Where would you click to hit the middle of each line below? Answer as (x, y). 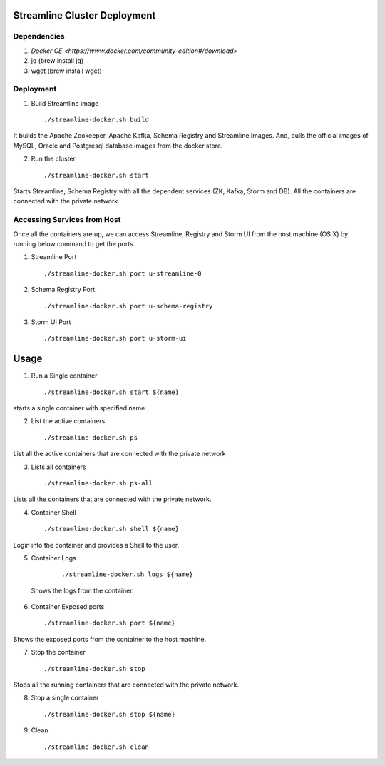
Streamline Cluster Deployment (84, 15)
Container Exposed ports (68, 607)
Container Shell (53, 512)
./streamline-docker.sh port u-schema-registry (128, 306)
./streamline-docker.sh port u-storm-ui (115, 338)
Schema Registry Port (63, 290)
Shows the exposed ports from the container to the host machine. (110, 639)
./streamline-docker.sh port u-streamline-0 (123, 273)
